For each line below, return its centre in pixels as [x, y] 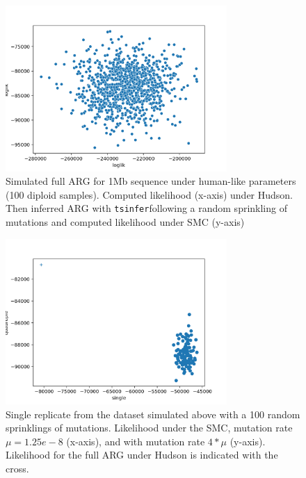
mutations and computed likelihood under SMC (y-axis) [125, 221]
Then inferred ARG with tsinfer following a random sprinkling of [146, 208]
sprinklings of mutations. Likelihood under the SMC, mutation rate [149, 428]
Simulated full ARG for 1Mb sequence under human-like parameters [151, 181]
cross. [17, 468]
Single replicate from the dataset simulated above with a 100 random [153, 414]
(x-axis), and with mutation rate [136, 441]
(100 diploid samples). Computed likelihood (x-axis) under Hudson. [150, 194]
